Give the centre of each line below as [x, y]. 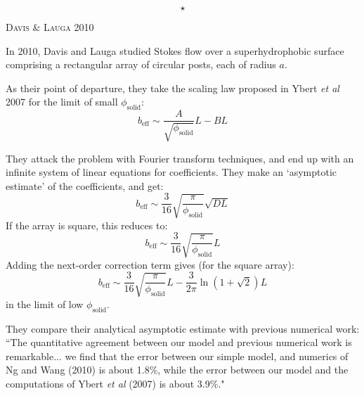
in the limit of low [45, 304]
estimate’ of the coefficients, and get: [85, 185]
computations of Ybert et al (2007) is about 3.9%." [115, 383]
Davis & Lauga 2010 [50, 27]
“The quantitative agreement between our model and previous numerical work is [179, 342]
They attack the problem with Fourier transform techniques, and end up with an [180, 158]
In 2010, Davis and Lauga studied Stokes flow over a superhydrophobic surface [175, 50]
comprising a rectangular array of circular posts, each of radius [141, 64]
